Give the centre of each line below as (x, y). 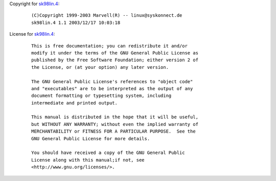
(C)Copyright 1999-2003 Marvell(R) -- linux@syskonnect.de (107, 16)
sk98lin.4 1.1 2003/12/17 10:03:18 (76, 22)
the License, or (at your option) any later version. (100, 67)
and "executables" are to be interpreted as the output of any (112, 88)
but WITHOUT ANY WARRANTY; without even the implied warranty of (115, 124)
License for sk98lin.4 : (32, 34)
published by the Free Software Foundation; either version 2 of (115, 60)
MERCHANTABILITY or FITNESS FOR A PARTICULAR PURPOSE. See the (114, 132)
